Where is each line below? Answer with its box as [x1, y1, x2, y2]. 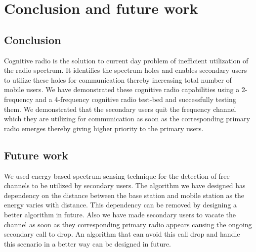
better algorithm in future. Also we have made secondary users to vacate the [4, 209, 236, 219]
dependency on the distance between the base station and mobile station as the [4, 190, 245, 200]
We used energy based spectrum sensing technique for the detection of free [4, 170, 230, 181]
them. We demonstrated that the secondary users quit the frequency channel [4, 103, 236, 114]
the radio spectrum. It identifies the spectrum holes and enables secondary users [4, 65, 247, 75]
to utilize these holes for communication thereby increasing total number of [4, 74, 232, 85]
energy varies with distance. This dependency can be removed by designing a [4, 200, 237, 210]
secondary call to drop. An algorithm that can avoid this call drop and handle [4, 229, 240, 239]
